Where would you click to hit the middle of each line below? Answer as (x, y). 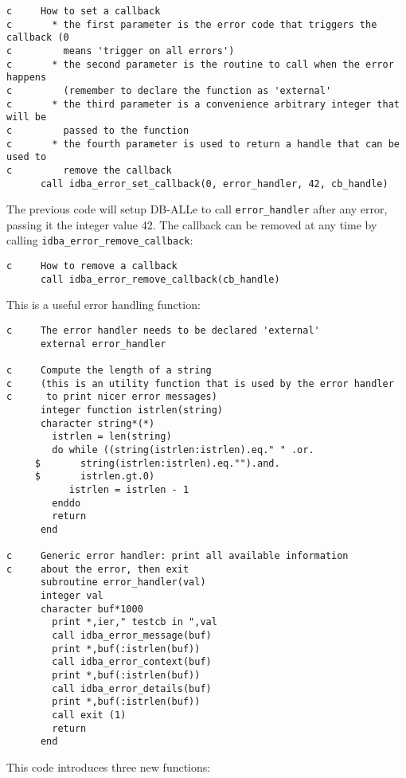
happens (27, 78)
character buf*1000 (92, 609)
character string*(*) (98, 423)
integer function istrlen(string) (132, 410)
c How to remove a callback (92, 266)
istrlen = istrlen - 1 (129, 489)
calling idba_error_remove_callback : (100, 240)
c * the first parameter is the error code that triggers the (192, 24)
